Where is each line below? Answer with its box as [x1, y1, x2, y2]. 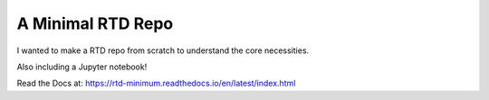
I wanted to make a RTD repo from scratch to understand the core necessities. [16, 45, 310, 56]
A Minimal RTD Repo [16, 14, 174, 33]
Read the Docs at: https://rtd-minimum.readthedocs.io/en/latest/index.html [16, 77, 296, 89]
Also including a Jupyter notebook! [16, 61, 148, 72]
